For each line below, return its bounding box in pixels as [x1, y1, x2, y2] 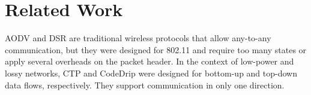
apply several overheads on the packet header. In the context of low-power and [5, 55, 294, 68]
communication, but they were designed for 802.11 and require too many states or [5, 43, 307, 56]
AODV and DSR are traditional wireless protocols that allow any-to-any [5, 32, 271, 44]
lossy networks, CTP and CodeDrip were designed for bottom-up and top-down [5, 66, 297, 79]
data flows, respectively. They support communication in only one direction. [5, 78, 285, 91]
